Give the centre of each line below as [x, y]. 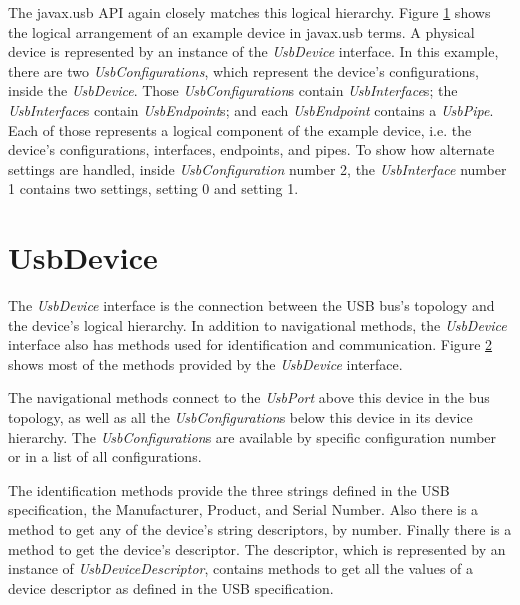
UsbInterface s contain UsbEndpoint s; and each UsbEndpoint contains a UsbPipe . [251, 109]
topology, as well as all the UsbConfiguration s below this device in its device [240, 417]
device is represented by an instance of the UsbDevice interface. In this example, [253, 51]
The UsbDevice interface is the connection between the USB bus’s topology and [251, 305]
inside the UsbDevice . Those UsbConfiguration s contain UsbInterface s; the [233, 90]
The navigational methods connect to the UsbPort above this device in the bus [249, 397]
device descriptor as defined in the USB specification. [171, 587]
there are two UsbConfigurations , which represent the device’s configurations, [243, 70]
